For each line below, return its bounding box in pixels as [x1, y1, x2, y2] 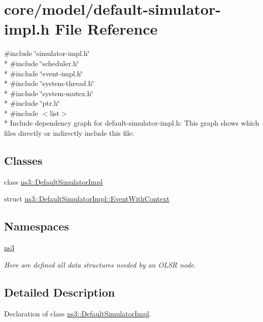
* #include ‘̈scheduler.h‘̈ [4, 57, 79, 68]
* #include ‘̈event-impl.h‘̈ [4, 68, 83, 78]
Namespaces [4, 218, 69, 234]
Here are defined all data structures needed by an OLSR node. [4, 259, 196, 270]
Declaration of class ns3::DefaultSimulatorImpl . [4, 308, 151, 318]
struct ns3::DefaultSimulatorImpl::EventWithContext [4, 193, 170, 204]
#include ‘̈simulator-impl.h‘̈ [4, 48, 90, 58]
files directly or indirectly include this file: [4, 128, 135, 138]
